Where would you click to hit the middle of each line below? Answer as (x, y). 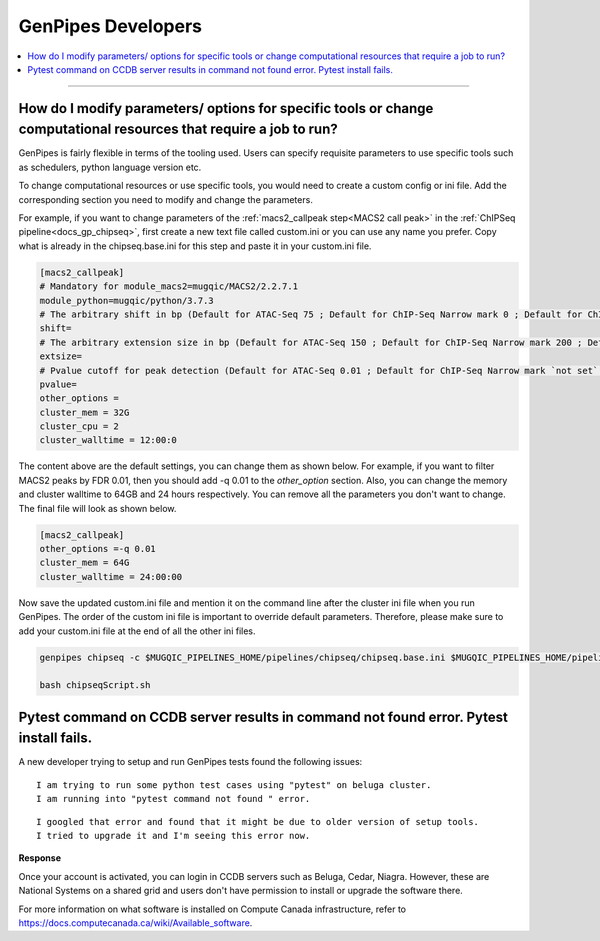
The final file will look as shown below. (97, 508)
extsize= (61, 356)
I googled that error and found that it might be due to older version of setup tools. (258, 821)
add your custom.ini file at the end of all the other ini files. (137, 631)
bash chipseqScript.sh (95, 685)
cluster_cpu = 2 (79, 426)
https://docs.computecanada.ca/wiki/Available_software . (135, 922)
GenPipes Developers (110, 26)
